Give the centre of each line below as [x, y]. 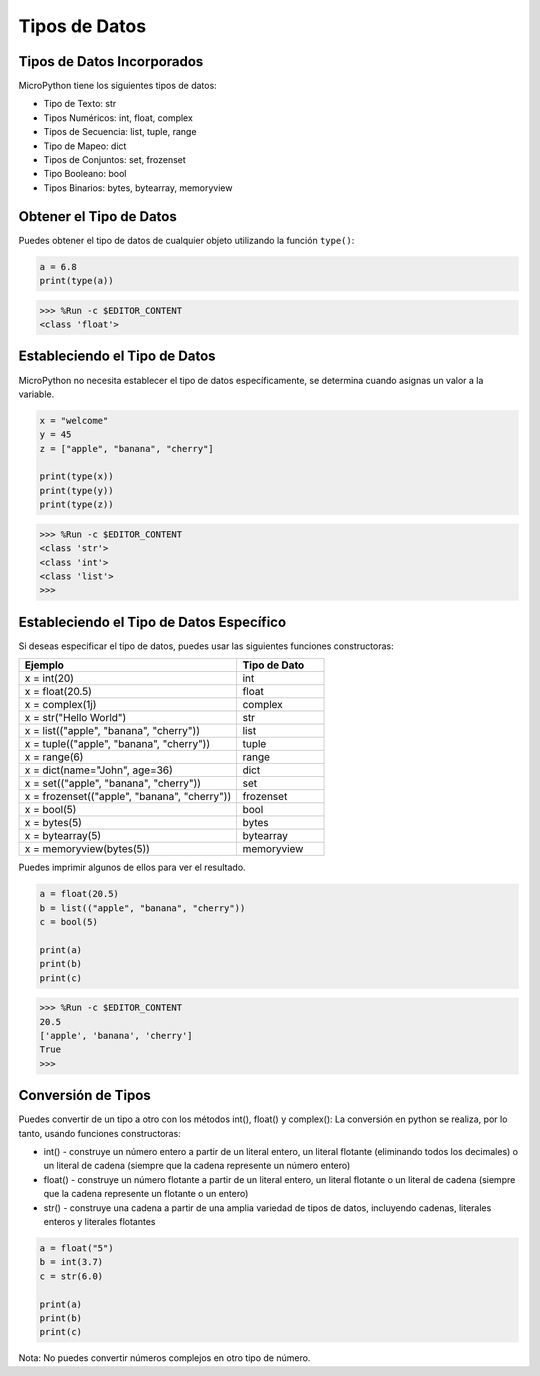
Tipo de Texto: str [80, 104]
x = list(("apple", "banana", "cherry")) [112, 731]
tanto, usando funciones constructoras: [100, 1133]
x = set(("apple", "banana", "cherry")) [113, 783]
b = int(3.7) [71, 1262]
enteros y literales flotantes [99, 1221]
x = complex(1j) [60, 705]
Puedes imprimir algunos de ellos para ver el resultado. [132, 867]
